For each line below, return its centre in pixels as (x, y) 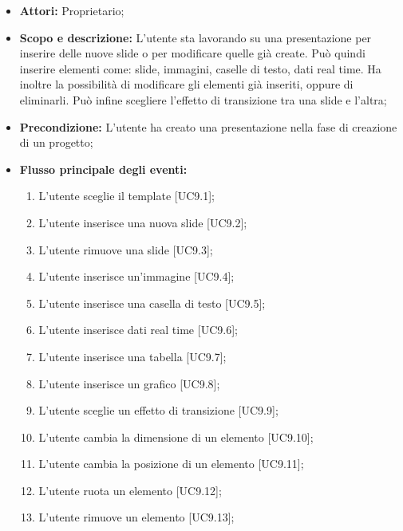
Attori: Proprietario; (72, 10)
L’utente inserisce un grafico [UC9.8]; (129, 383)
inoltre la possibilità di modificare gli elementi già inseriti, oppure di (186, 84)
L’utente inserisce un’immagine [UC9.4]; (136, 276)
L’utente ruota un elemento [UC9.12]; (130, 490)
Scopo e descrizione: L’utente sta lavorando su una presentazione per (196, 37)
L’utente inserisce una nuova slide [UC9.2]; (143, 222)
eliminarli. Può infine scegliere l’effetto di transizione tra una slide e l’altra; (203, 99)
